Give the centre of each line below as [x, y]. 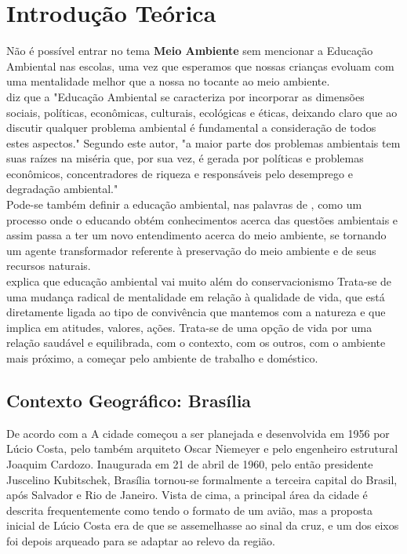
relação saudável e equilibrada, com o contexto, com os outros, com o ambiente [196, 343]
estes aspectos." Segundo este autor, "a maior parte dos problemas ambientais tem [203, 142]
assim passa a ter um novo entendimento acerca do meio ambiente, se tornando [196, 235]
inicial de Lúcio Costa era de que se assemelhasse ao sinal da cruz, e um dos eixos [203, 525]
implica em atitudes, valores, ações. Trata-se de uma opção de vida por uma [189, 327]
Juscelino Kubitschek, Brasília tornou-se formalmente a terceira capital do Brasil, [202, 479]
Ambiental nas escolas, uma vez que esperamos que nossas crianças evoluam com [200, 66]
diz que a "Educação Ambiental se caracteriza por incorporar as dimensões [185, 96]
